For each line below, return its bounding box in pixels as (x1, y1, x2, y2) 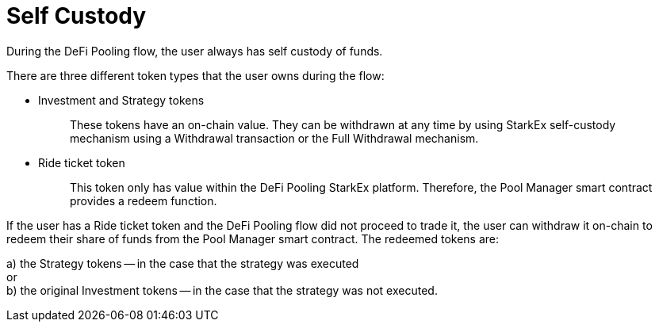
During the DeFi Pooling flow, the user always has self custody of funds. (6, 44, 383, 58)
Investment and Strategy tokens (38, 93, 205, 107)
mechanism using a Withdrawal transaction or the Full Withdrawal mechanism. (70, 131, 479, 145)
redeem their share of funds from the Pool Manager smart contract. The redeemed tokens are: (6, 231, 500, 246)
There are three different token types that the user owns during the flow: (6, 68, 385, 82)
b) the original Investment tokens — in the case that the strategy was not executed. (6, 283, 438, 297)
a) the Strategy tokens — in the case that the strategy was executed (6, 256, 359, 270)
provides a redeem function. (70, 193, 217, 208)
